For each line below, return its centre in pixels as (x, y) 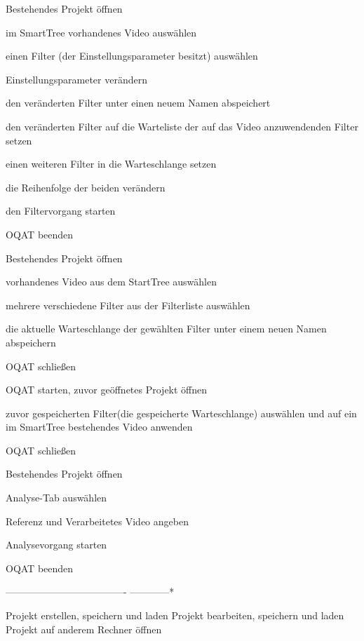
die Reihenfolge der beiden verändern (86, 187)
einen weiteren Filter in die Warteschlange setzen (111, 164)
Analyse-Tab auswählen (56, 498)
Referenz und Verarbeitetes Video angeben (97, 521)
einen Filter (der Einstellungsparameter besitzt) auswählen (132, 56)
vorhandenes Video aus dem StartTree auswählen (111, 282)
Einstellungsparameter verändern (76, 79)
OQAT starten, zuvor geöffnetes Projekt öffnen (107, 390)
